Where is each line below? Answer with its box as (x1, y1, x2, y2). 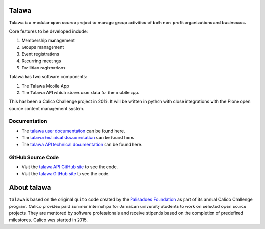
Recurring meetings (21, 58, 61, 64)
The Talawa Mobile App (21, 83, 70, 89)
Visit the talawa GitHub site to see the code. (21, 171, 110, 177)
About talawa (9, 183, 51, 192)
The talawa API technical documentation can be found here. (21, 141, 143, 147)
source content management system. (9, 105, 85, 111)
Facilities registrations (21, 65, 66, 70)
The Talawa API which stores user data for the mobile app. (21, 90, 140, 95)
